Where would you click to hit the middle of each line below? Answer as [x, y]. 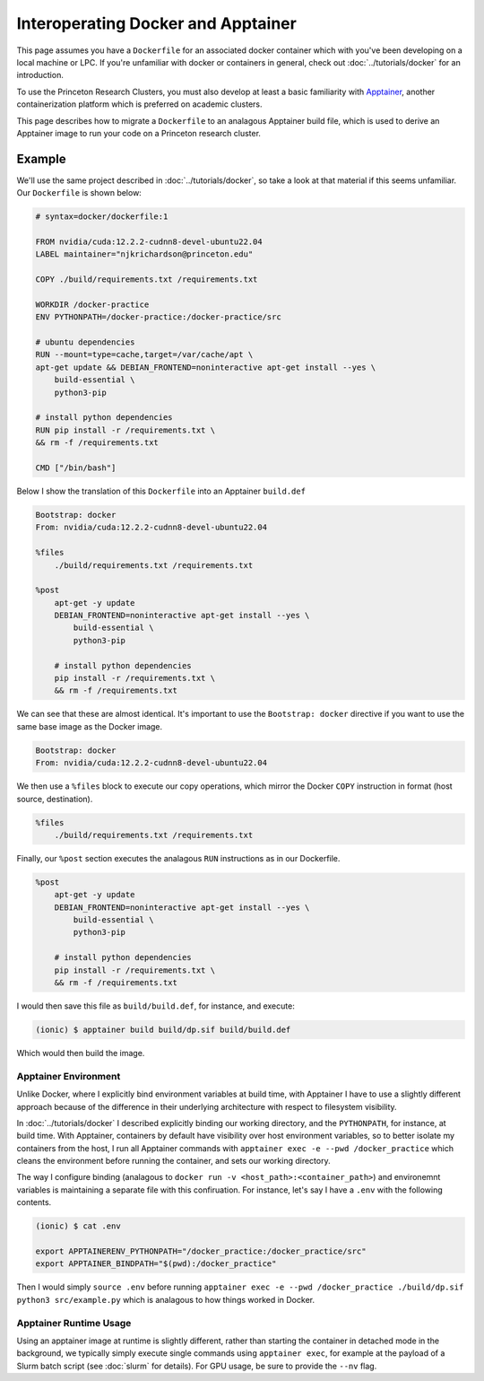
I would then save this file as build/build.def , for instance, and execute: [156, 1006]
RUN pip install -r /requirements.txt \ [125, 430]
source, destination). [55, 799]
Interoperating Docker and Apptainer [157, 23]
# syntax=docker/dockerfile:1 [102, 217]
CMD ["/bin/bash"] [76, 468]
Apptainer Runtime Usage [74, 1323]
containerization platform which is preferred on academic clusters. [139, 104]
